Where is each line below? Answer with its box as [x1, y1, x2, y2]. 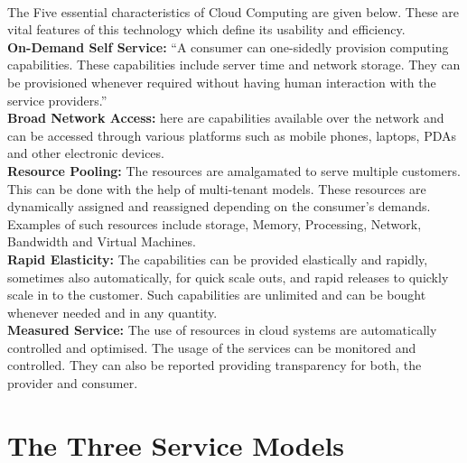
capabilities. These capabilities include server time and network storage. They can [7, 55, 461, 74]
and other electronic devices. [7, 144, 164, 162]
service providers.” [7, 90, 107, 109]
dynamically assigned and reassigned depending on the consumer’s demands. [7, 197, 431, 216]
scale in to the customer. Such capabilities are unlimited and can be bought [7, 285, 426, 304]
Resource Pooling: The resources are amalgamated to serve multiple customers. [7, 161, 461, 180]
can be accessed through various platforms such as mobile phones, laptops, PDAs [7, 125, 457, 144]
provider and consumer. [7, 374, 138, 393]
